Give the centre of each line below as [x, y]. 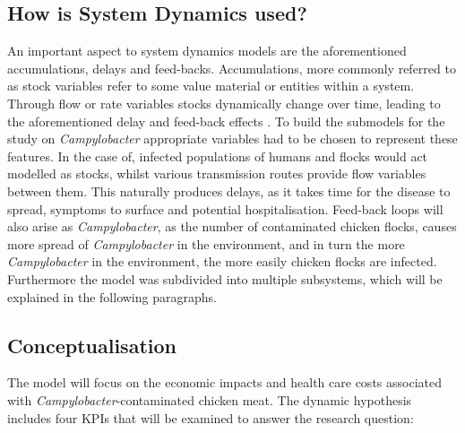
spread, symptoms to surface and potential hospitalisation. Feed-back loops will [225, 208]
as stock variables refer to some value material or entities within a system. [211, 86]
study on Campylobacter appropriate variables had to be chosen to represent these [232, 139]
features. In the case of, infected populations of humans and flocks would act [218, 156]
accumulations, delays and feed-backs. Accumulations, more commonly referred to [232, 68]
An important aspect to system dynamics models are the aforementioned [207, 51]
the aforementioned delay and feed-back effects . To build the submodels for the [226, 121]
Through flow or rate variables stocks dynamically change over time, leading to [224, 103]
